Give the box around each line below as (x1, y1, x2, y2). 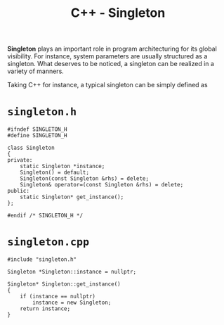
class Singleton (7, 144, 55, 152)
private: (7, 157, 33, 164)
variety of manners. (7, 67, 65, 75)
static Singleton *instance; (20, 163, 105, 170)
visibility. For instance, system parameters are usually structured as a (7, 52, 208, 60)
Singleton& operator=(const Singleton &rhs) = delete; (20, 181, 184, 189)
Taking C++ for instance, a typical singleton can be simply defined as (7, 81, 209, 89)
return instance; (20, 305, 71, 312)
